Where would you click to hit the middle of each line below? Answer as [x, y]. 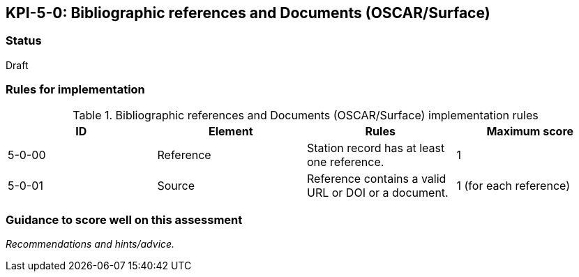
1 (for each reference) [513, 185]
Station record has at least [376, 148]
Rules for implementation [75, 90]
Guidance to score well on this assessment [124, 219]
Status [24, 41]
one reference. [346, 162]
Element [231, 131]
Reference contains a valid [377, 178]
